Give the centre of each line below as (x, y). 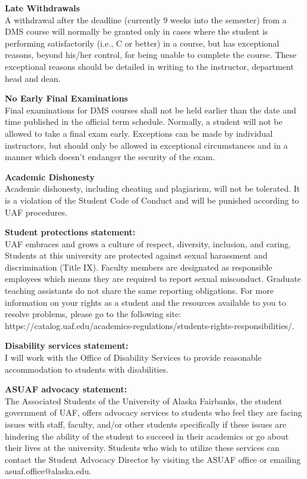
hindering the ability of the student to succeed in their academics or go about (147, 436)
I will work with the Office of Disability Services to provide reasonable (133, 357)
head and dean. (33, 78)
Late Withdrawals (42, 8)
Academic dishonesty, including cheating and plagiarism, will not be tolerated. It (153, 188)
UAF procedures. (36, 212)
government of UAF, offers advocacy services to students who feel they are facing (153, 412)
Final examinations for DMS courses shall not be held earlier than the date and (151, 110)
